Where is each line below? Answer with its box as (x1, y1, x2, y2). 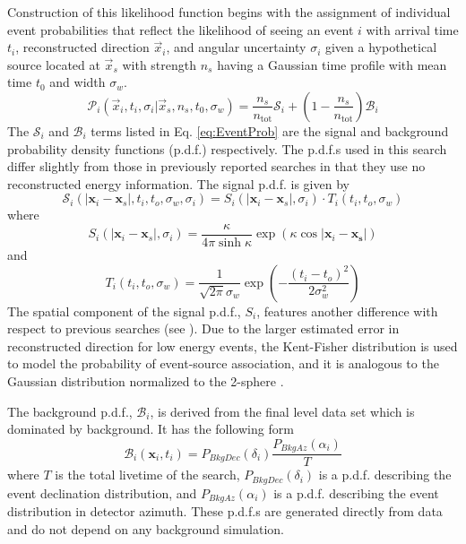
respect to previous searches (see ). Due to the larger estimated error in (7, 319, 400, 338)
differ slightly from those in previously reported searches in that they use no (7, 157, 426, 176)
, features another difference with (256, 301, 438, 320)
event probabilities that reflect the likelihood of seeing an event (7, 20, 354, 39)
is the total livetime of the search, (55, 465, 240, 484)
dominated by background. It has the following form (7, 419, 294, 438)
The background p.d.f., (7, 402, 133, 420)
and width (49, 73, 106, 91)
